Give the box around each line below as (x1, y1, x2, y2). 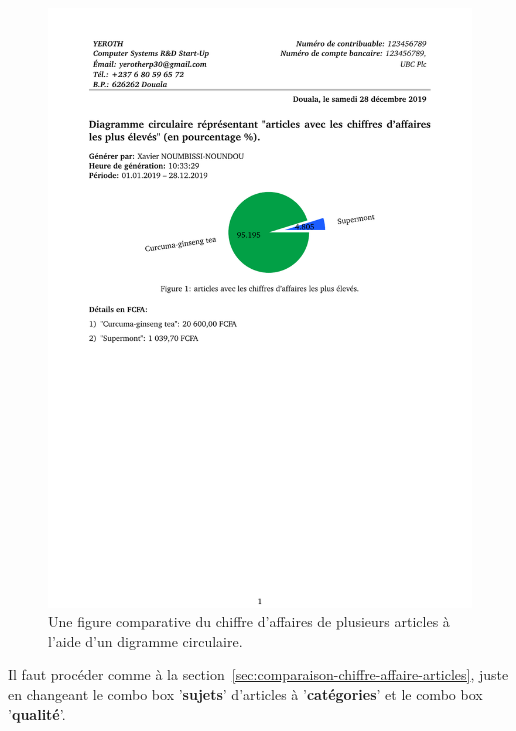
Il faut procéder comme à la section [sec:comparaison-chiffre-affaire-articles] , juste (8, 664, 509, 685)
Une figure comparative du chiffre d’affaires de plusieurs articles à (48, 611, 450, 632)
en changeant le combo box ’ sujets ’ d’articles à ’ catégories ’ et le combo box (8, 684, 483, 705)
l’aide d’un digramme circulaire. (48, 630, 243, 651)
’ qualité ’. (8, 703, 66, 724)
